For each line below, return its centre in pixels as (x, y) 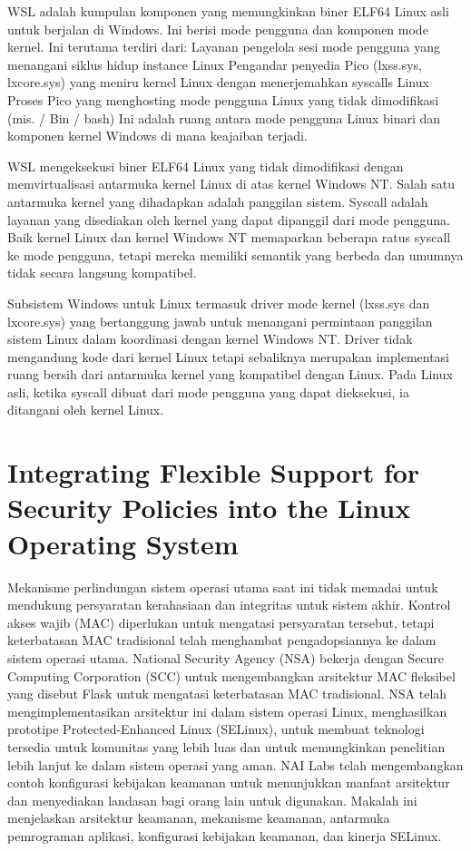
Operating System (123, 543)
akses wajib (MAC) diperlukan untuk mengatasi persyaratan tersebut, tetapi (221, 622)
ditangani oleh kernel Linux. (86, 410)
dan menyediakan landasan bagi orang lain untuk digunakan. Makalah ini (212, 800)
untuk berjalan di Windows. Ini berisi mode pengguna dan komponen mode (218, 29)
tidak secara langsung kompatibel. (102, 273)
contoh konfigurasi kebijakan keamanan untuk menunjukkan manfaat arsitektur (229, 783)
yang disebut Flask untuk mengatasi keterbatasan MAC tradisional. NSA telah (227, 694)
